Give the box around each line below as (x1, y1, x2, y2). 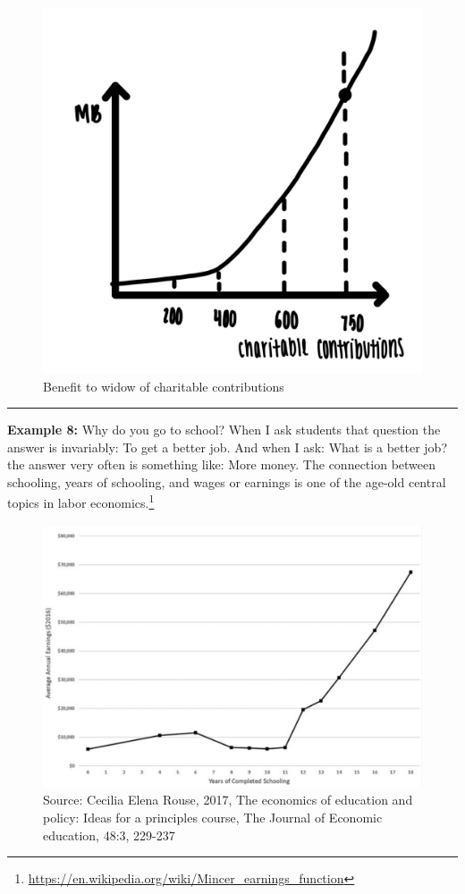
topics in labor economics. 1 (7, 491, 155, 512)
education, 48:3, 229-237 (43, 825, 175, 844)
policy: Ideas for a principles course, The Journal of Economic (43, 807, 383, 826)
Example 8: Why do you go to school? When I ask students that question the (7, 420, 441, 439)
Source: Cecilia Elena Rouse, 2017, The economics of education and (43, 790, 413, 809)
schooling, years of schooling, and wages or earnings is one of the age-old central (7, 472, 446, 491)
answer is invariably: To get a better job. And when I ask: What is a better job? (7, 437, 448, 456)
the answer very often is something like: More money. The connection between (7, 455, 436, 474)
